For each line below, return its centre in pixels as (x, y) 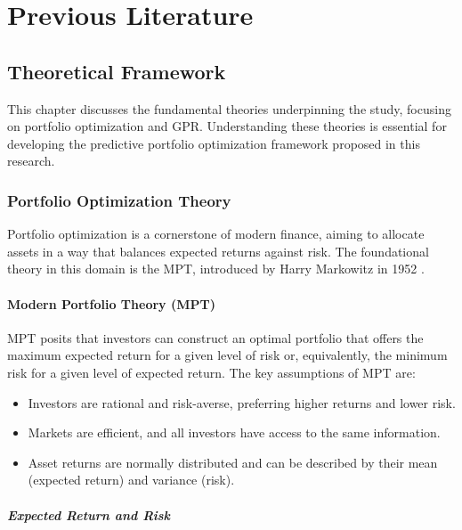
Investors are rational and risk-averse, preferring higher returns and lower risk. (242, 402)
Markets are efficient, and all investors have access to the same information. (234, 432)
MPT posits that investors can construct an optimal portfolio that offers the (215, 337)
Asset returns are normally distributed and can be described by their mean (233, 462)
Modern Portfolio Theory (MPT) (111, 303)
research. (31, 161)
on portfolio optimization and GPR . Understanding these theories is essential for (227, 126)
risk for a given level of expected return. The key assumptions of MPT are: (211, 372)
